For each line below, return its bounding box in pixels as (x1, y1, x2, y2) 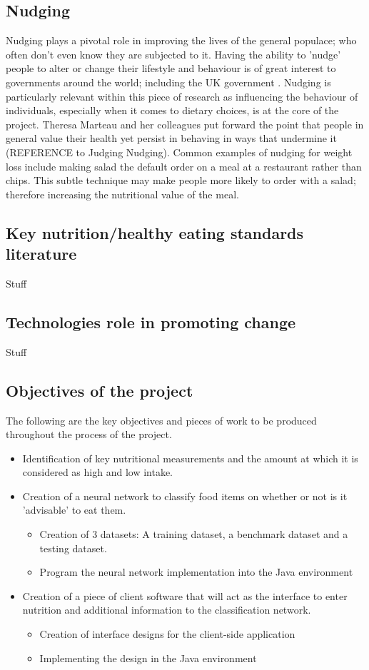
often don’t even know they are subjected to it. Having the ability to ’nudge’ (6, 46, 341, 61)
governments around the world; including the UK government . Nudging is (6, 74, 331, 89)
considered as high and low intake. (22, 465, 173, 479)
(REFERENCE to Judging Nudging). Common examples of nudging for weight (6, 144, 353, 159)
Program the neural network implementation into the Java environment (39, 564, 353, 579)
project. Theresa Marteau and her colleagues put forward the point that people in (6, 116, 364, 131)
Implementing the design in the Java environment (39, 650, 257, 665)
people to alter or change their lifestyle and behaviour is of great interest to (6, 61, 336, 76)
